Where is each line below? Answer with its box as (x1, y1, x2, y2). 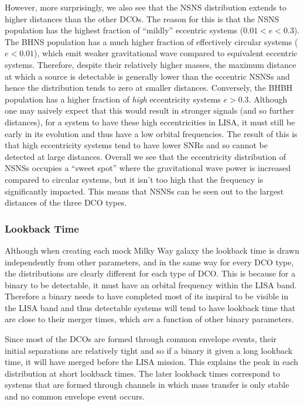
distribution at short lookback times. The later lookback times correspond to (5, 367, 280, 379)
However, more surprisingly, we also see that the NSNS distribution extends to (5, 1, 286, 13)
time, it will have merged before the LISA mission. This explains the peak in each (5, 356, 299, 368)
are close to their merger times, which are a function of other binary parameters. (5, 313, 294, 325)
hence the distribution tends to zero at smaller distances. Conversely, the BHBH (5, 81, 293, 94)
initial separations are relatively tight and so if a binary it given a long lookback (5, 344, 293, 356)
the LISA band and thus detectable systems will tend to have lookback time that (5, 301, 296, 313)
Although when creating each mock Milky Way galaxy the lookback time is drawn (5, 244, 299, 256)
